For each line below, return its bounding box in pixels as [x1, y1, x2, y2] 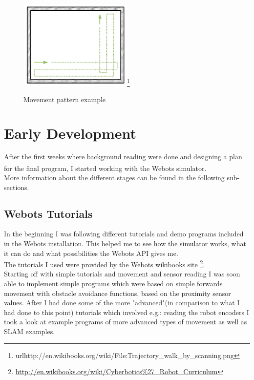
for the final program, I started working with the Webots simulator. [4, 163, 207, 173]
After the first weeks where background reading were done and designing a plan [4, 151, 242, 162]
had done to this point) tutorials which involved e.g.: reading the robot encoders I [4, 307, 249, 317]
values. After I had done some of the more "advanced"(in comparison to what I [4, 297, 240, 308]
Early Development [4, 123, 137, 143]
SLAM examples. [4, 326, 55, 337]
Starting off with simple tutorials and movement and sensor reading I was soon [4, 269, 240, 279]
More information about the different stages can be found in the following [4, 172, 225, 183]
